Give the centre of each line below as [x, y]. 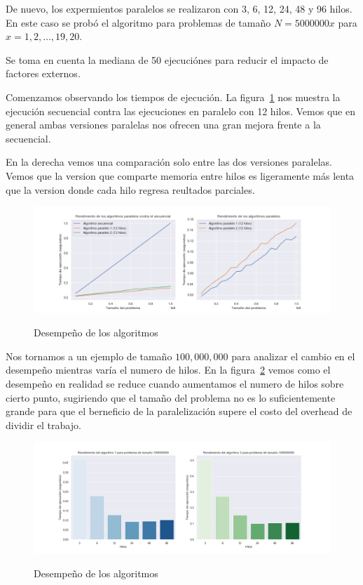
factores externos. [43, 73]
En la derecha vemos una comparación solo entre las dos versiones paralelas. [169, 162]
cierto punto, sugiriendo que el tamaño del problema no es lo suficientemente [171, 397]
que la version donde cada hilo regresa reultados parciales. [130, 189]
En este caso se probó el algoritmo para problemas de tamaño [138, 22]
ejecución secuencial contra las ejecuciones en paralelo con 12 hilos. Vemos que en [180, 111]
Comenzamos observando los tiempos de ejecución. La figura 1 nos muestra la [173, 97]
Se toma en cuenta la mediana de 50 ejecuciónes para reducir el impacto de [167, 59]
